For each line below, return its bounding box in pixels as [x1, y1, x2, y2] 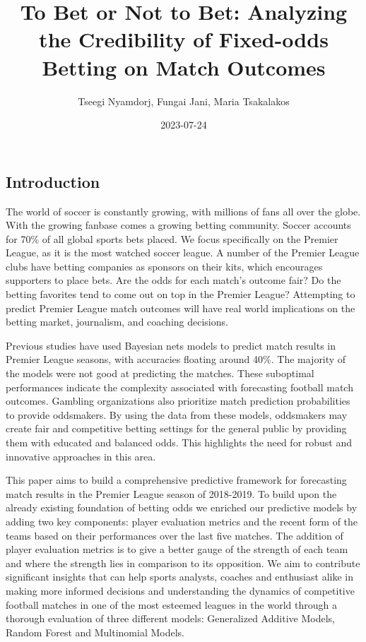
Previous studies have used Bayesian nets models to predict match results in [6, 338, 336, 352]
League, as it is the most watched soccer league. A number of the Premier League [6, 245, 360, 260]
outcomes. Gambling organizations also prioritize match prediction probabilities [6, 393, 350, 408]
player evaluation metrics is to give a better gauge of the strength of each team [6, 542, 348, 557]
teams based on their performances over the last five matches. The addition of [6, 528, 343, 542]
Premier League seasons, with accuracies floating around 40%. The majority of [6, 352, 346, 367]
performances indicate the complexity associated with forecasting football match [6, 379, 353, 394]
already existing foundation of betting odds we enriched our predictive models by [6, 500, 358, 515]
